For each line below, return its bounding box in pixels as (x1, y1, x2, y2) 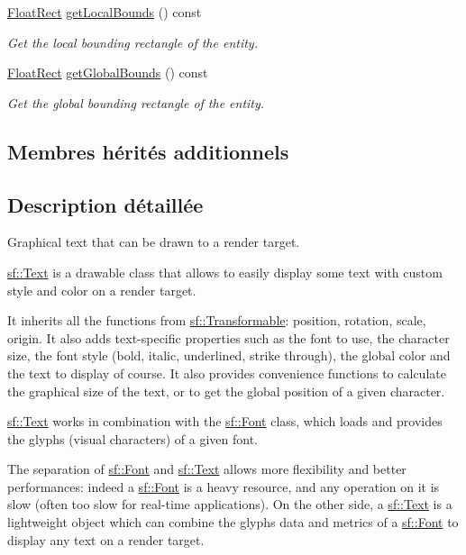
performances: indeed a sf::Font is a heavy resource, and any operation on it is (7, 477, 440, 496)
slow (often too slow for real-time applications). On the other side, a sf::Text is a (7, 495, 452, 514)
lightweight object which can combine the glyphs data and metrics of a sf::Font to (7, 513, 459, 532)
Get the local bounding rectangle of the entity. (7, 32, 258, 51)
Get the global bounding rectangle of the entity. (7, 93, 265, 112)
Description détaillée (7, 190, 204, 218)
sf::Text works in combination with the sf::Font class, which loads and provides (7, 412, 443, 431)
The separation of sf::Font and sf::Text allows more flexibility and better (7, 459, 407, 478)
